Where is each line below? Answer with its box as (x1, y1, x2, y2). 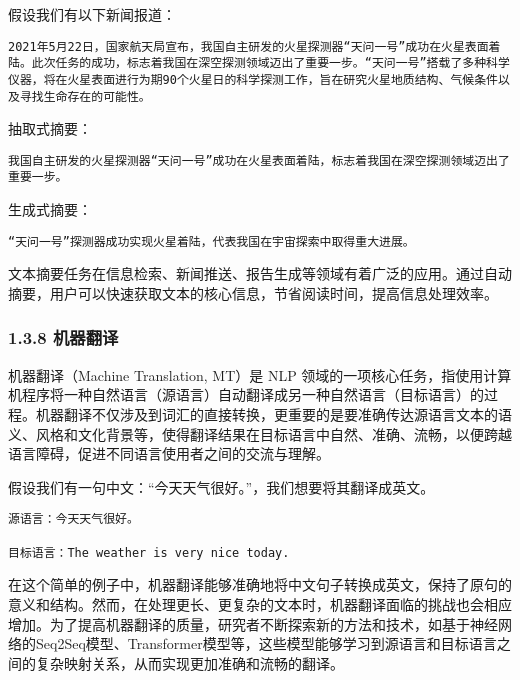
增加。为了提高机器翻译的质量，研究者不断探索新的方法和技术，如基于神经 (8, 613, 498, 634)
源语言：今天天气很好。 (8, 512, 139, 527)
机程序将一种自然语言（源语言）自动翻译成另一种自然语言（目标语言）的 (8, 384, 484, 405)
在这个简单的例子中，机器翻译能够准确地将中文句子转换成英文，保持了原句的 (8, 574, 512, 595)
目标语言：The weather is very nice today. (8, 545, 290, 560)
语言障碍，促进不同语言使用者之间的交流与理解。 (8, 443, 330, 464)
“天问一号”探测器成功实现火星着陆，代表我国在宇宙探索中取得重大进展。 (8, 234, 415, 249)
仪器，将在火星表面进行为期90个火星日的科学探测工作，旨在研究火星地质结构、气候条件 (8, 72, 498, 87)
